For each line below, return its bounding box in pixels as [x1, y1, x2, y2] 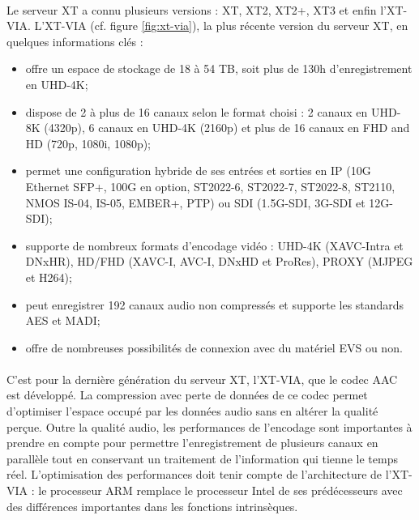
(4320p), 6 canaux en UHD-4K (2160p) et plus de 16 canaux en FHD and [44, 119, 410, 136]
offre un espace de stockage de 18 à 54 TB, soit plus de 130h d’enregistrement [25, 60, 413, 77]
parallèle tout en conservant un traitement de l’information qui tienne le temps [6, 450, 398, 467]
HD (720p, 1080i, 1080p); [25, 134, 152, 151]
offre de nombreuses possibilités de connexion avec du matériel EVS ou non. [25, 339, 403, 356]
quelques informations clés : [6, 32, 143, 49]
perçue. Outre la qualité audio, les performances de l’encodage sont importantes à [6, 418, 413, 435]
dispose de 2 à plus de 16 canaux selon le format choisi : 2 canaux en [25, 103, 368, 120]
